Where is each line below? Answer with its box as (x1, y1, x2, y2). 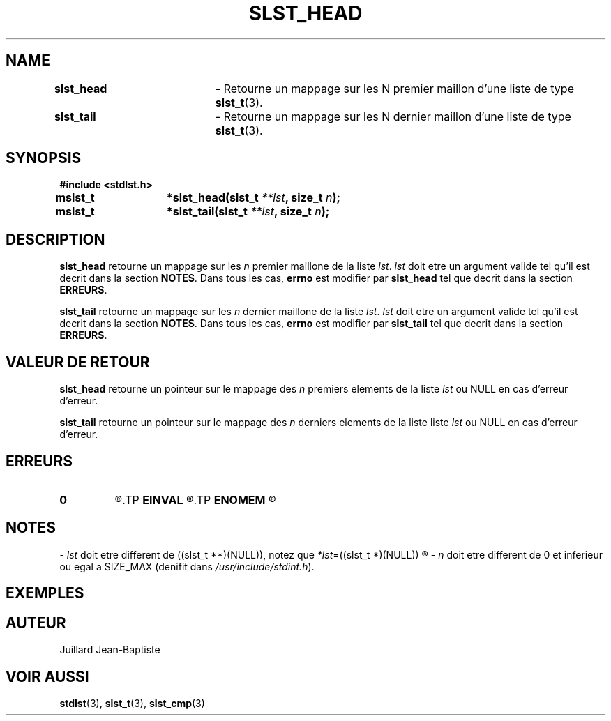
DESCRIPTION (6, 230, 105, 248)
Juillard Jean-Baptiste (59, 644, 160, 656)
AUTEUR (6, 614, 66, 632)
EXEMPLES (6, 584, 84, 602)
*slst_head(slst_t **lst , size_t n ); (166, 190, 340, 205)
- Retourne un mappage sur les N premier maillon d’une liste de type (215, 81, 574, 96)
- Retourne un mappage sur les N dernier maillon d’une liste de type (215, 109, 571, 123)
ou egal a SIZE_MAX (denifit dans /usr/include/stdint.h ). (59, 560, 315, 572)
